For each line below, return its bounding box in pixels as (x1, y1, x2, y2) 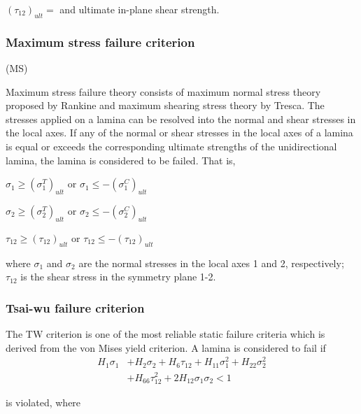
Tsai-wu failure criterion (6, 299, 145, 316)
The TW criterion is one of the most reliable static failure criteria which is (6, 326, 325, 341)
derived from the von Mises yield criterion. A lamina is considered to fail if (6, 340, 326, 355)
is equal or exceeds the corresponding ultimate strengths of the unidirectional (6, 138, 337, 153)
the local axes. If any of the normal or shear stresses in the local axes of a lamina (6, 125, 353, 140)
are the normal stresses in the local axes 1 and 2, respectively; (78, 255, 344, 270)
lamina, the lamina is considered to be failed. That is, (6, 152, 236, 167)
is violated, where (6, 394, 81, 409)
